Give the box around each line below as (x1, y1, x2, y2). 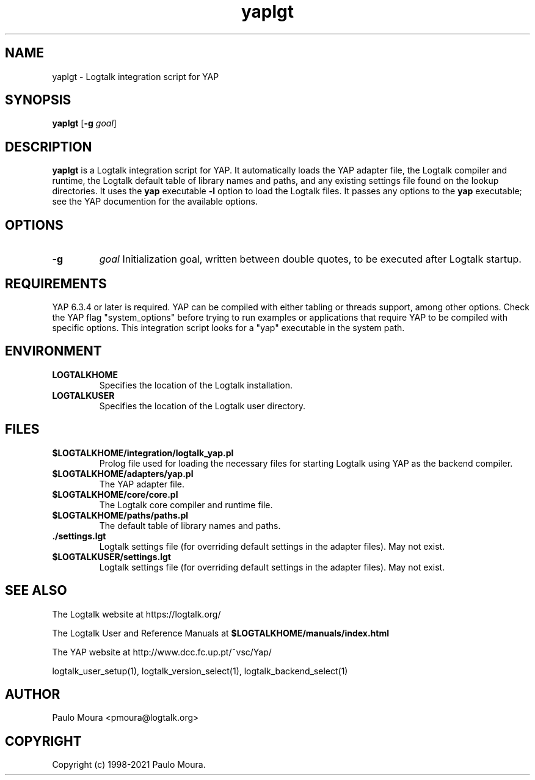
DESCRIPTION (5, 139, 92, 155)
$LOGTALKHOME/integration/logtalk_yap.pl (52, 447, 234, 458)
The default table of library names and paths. (99, 520, 281, 531)
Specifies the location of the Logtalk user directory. (99, 400, 305, 411)
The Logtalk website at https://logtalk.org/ (52, 608, 221, 619)
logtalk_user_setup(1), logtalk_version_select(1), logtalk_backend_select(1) (52, 665, 348, 676)
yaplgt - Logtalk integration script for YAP (52, 71, 219, 82)
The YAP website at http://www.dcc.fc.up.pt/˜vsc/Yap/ (52, 646, 272, 657)
